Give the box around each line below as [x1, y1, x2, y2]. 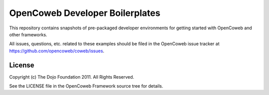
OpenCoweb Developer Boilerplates [9, 7, 160, 18]
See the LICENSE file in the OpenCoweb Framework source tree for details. [9, 83, 163, 89]
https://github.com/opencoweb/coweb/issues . [9, 48, 105, 54]
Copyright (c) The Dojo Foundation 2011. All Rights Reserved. [9, 74, 134, 80]
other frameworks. [9, 31, 47, 37]
